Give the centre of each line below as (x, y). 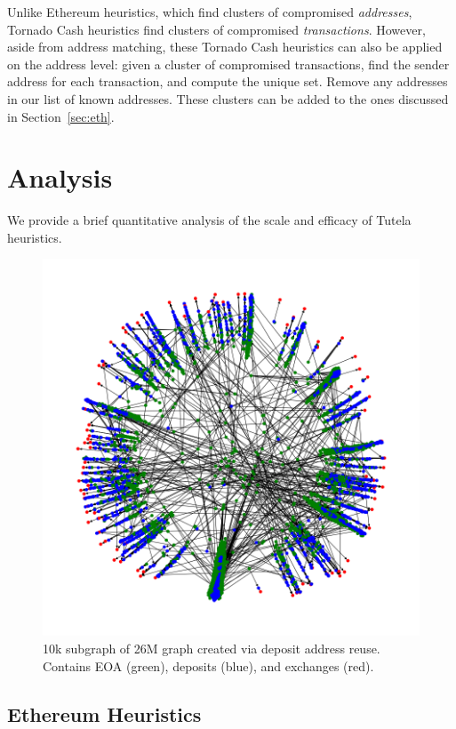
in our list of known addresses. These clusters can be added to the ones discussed (228, 98)
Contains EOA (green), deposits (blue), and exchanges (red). (208, 665)
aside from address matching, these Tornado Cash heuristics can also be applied (225, 47)
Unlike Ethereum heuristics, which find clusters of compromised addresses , (210, 12)
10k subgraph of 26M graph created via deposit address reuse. (212, 649)
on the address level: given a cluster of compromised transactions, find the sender (228, 64)
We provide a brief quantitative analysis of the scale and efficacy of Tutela (209, 220)
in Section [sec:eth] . (61, 116)
